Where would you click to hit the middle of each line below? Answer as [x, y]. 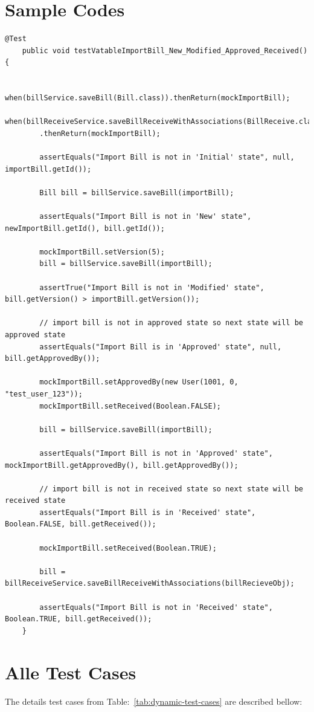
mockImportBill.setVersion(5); [102, 252]
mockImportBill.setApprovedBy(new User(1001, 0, [139, 382]
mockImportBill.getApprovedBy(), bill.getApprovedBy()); [122, 465]
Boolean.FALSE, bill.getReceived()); [81, 524]
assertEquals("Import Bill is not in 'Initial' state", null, [167, 157]
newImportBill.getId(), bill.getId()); [85, 228]
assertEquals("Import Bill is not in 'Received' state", [156, 607]
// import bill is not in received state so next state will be [171, 489]
